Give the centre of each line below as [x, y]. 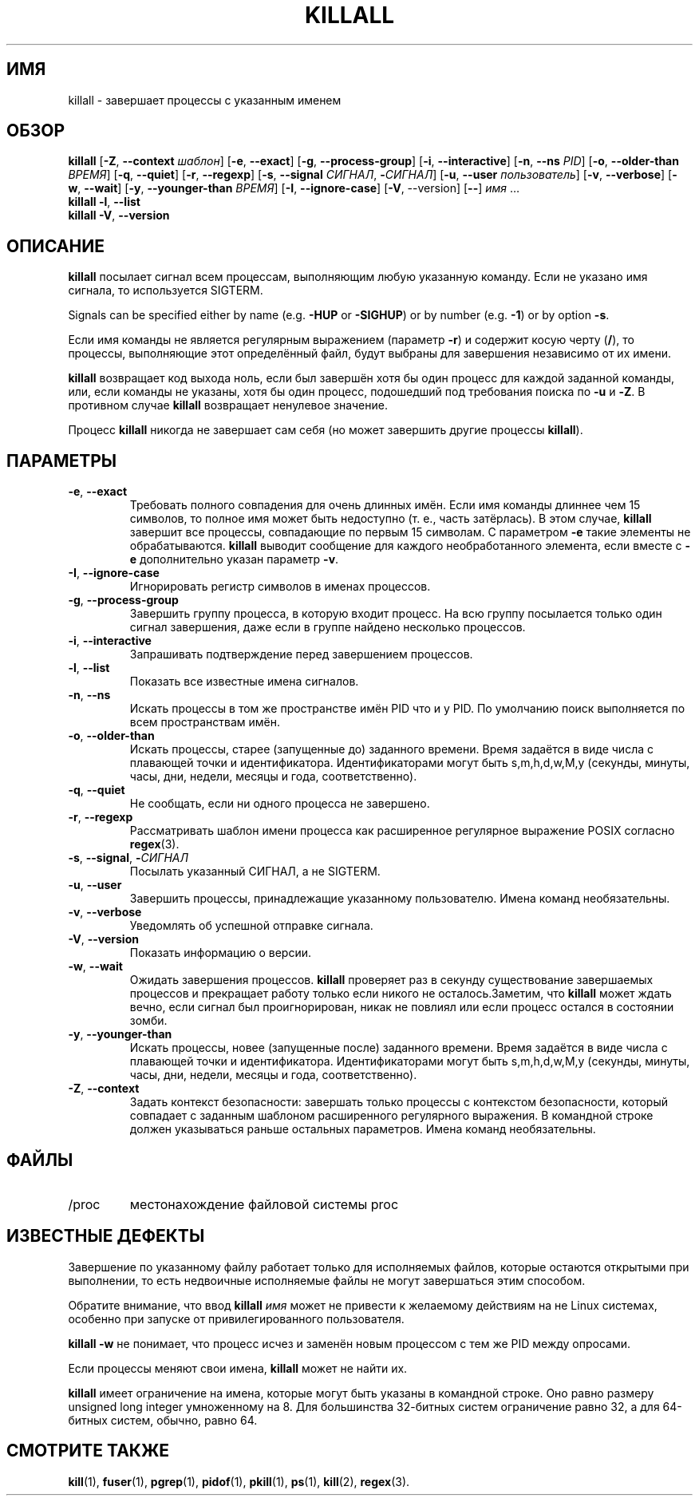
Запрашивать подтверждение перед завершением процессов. [301, 654]
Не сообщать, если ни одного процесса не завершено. [280, 804]
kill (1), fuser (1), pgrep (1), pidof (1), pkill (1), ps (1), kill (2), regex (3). [239, 1481]
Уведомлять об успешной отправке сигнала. [251, 926]
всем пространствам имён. [205, 722]
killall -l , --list [104, 202]
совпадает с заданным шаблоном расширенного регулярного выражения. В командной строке [391, 1116]
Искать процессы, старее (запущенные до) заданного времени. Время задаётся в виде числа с [391, 749]
